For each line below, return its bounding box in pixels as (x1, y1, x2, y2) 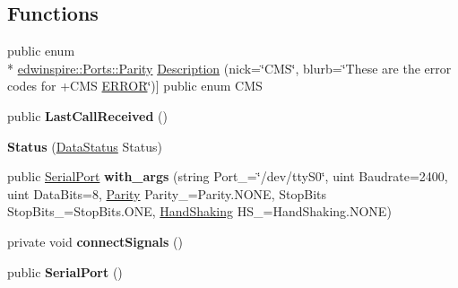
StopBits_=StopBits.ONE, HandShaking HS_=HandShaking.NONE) (7, 202, 392, 221)
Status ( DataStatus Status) (7, 136, 162, 155)
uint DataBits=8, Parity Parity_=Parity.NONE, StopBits (7, 184, 326, 203)
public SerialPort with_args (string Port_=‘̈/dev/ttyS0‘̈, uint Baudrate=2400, (7, 167, 448, 186)
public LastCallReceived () (7, 106, 168, 125)
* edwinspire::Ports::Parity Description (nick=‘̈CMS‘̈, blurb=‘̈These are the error (7, 58, 452, 77)
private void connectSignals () (7, 231, 183, 250)
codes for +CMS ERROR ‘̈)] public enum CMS (7, 76, 263, 95)
